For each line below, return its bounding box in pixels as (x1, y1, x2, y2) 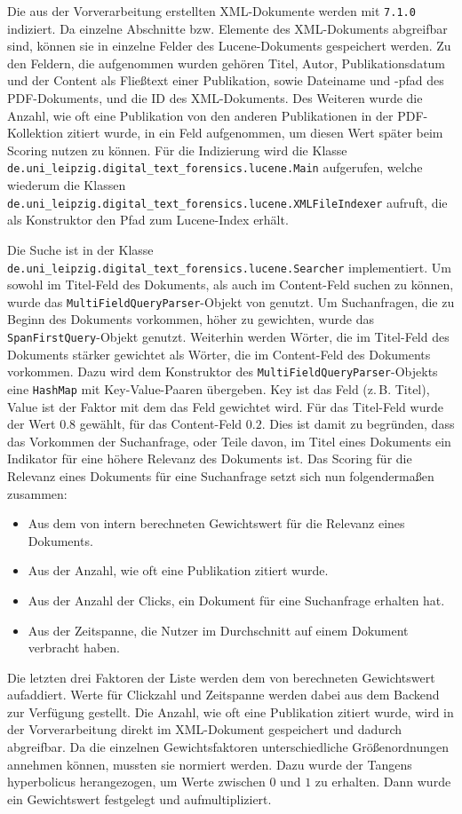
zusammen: (7, 484, 68, 502)
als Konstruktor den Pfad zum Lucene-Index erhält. (7, 210, 289, 229)
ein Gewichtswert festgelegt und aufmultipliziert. (7, 789, 272, 808)
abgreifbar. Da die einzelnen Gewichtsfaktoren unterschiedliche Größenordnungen (7, 738, 450, 756)
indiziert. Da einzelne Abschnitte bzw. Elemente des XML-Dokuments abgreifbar (7, 19, 448, 37)
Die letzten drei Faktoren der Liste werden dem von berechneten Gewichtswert (7, 668, 435, 686)
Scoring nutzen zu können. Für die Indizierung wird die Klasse (7, 140, 347, 159)
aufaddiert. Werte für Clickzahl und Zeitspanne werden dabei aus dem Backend (7, 685, 440, 704)
